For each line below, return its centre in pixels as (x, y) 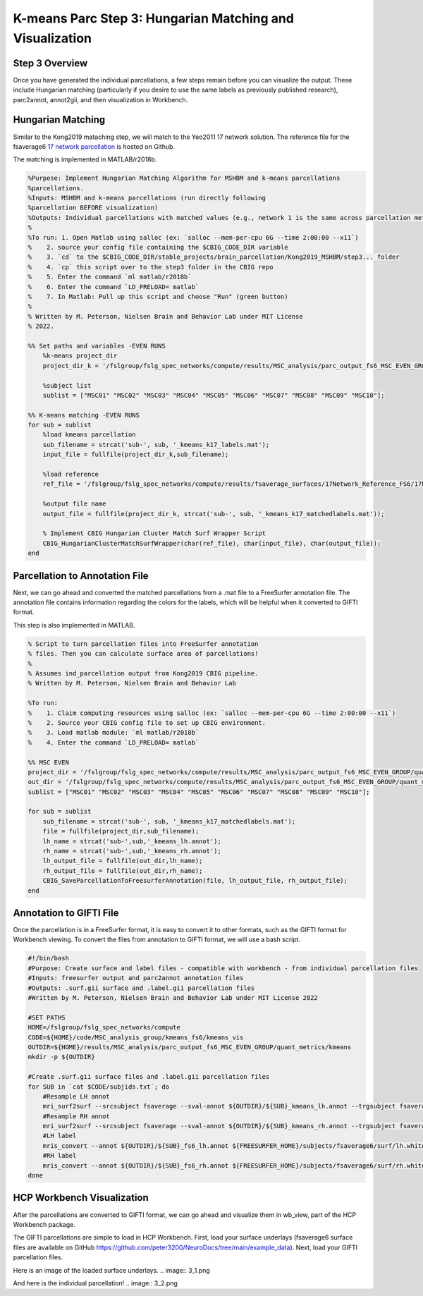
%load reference (70, 475)
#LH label (60, 1136)
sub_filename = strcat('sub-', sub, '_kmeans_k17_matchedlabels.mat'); (169, 821)
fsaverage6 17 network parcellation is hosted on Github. (94, 146)
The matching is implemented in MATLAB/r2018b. (85, 159)
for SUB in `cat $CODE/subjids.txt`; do (98, 1087)
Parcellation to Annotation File (81, 576)
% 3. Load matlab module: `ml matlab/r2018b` (114, 733)
